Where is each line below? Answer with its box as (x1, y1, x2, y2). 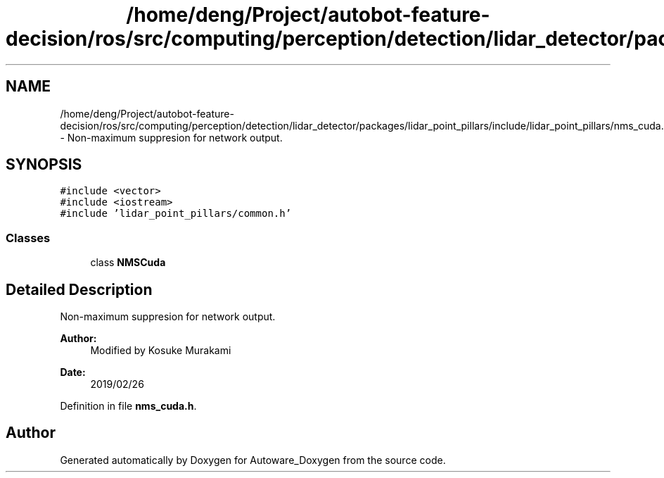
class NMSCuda (90, 256, 166, 269)
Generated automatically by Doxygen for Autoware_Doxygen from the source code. (60, 453, 446, 466)
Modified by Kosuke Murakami (90, 344, 231, 357)
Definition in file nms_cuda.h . (60, 400, 197, 413)
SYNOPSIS (6, 156, 82, 174)
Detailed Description (6, 280, 153, 298)
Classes (6, 230, 51, 245)
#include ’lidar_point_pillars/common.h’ (60, 208, 292, 220)
